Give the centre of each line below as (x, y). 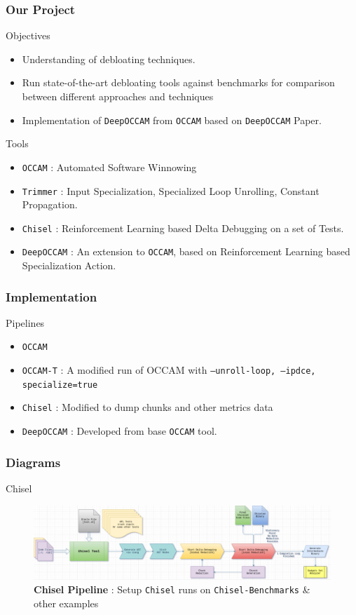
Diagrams (33, 462)
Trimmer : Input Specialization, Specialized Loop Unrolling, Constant (171, 190)
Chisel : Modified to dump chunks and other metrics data (148, 407)
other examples (66, 603)
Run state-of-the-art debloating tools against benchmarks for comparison (178, 82)
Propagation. (50, 204)
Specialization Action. (69, 265)
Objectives (28, 35)
